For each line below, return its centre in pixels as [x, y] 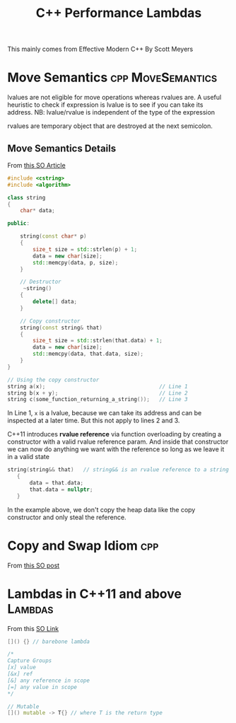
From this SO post [34, 565]
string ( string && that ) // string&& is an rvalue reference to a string [118, 470]
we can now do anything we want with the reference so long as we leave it [116, 449]
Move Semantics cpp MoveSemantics [112, 77]
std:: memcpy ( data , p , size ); [76, 262]
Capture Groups [30, 661]
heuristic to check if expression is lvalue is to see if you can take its [105, 105]
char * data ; [37, 211]
